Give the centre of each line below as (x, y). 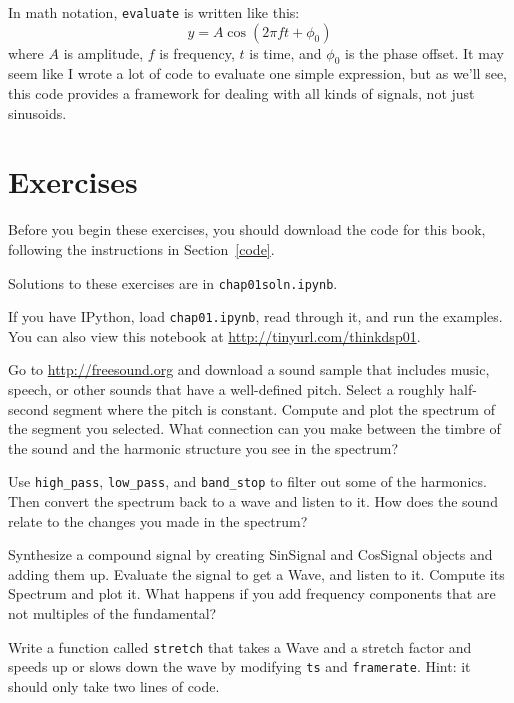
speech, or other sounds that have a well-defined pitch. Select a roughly (226, 389)
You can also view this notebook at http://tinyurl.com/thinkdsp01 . (214, 335)
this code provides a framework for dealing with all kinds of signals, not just (241, 93)
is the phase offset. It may (424, 52)
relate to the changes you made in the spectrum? (158, 520)
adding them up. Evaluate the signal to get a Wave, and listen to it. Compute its (256, 573)
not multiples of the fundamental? (112, 613)
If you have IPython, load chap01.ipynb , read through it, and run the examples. (255, 316)
